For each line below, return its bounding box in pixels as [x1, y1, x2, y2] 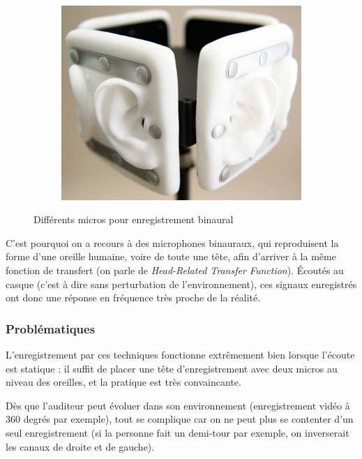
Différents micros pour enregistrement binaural [33, 212, 234, 227]
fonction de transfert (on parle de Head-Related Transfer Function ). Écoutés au [6, 263, 344, 278]
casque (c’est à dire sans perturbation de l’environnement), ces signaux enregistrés [6, 276, 357, 291]
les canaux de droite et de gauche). [6, 439, 155, 453]
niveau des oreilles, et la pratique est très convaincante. [6, 375, 241, 389]
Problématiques [6, 319, 96, 337]
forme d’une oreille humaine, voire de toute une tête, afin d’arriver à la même [6, 249, 336, 264]
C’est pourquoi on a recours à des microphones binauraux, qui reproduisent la [6, 235, 339, 250]
